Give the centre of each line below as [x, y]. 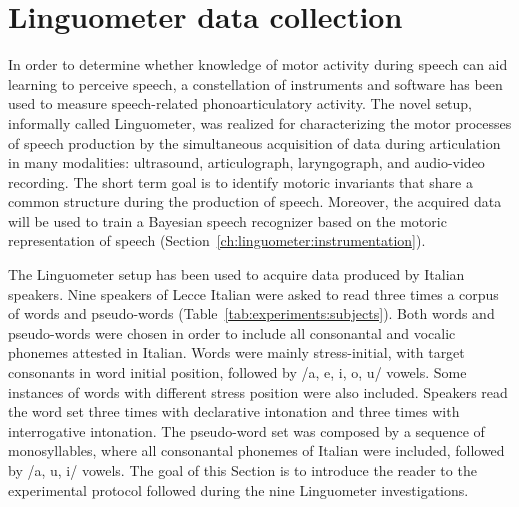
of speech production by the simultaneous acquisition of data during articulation [254, 142]
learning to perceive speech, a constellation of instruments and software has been [255, 83]
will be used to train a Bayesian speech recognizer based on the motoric [227, 220]
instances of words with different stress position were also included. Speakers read [258, 391]
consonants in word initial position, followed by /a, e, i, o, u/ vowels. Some [237, 372]
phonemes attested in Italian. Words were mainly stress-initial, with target [236, 352]
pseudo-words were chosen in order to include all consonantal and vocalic [232, 332]
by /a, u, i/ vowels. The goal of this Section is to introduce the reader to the [242, 470]
